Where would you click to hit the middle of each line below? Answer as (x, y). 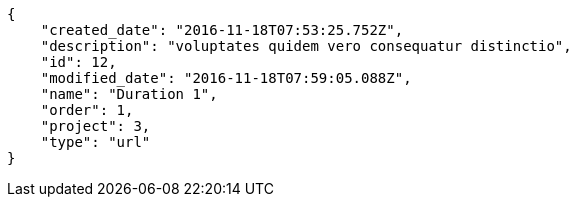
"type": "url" (95, 142)
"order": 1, (87, 110)
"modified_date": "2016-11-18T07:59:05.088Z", (226, 78)
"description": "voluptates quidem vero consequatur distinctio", (306, 46)
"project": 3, (95, 126)
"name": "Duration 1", (129, 94)
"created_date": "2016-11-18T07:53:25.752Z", (222, 30)
